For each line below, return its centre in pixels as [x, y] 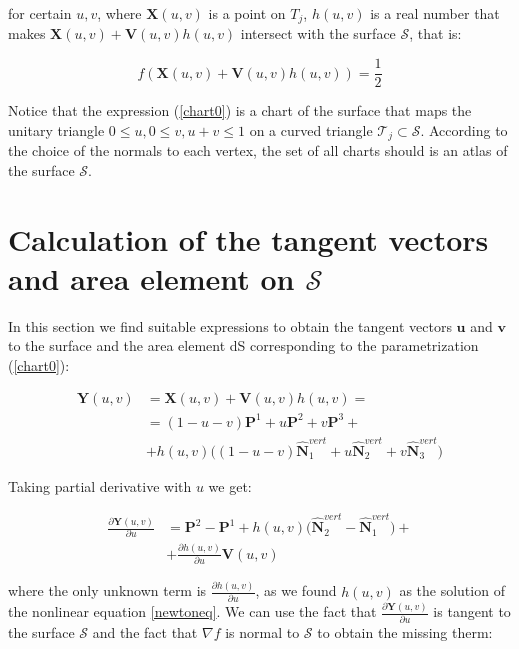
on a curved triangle [311, 129]
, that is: [435, 33]
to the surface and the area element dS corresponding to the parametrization [243, 345]
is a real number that [435, 13]
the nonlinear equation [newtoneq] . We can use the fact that [192, 611]
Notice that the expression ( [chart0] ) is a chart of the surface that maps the [240, 110]
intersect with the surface [318, 33]
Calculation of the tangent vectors [248, 238]
